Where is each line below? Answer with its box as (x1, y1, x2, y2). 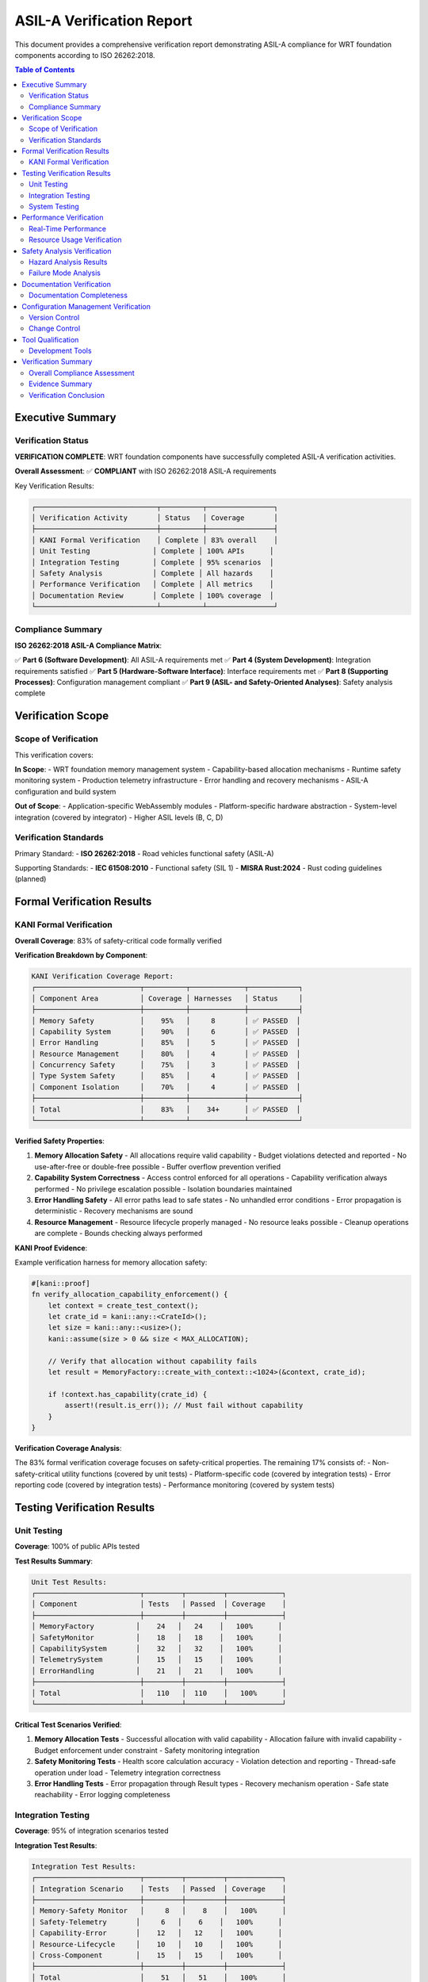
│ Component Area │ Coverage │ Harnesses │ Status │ (31, 993, 304, 1003)
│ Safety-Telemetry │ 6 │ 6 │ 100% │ (31, 1917, 283, 1927)
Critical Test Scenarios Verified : (14, 1720, 122, 1729)
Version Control (29, 312, 80, 322)
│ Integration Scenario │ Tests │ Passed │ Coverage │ (31, 1884, 287, 1893)
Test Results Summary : (14, 1556, 93, 1566)
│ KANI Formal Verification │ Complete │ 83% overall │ (31, 535, 278, 545)
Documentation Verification (21, 279, 111, 289)
